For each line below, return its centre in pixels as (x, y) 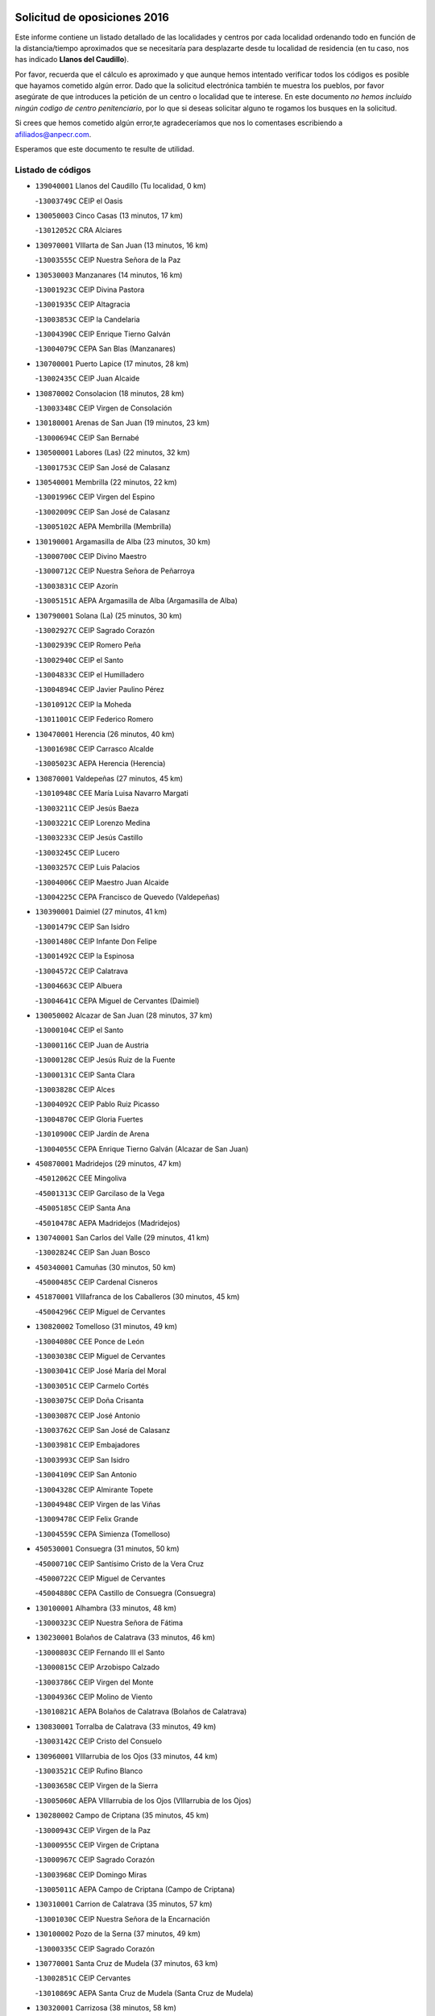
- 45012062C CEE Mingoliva (81, 1178)
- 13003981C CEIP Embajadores (87, 1445)
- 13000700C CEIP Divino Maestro (91, 556)
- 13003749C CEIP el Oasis (79, 201)
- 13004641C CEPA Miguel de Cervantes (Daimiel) (117, 1001)
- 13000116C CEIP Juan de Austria (92, 1045)
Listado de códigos (53, 169)
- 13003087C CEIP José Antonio (88, 1415)
